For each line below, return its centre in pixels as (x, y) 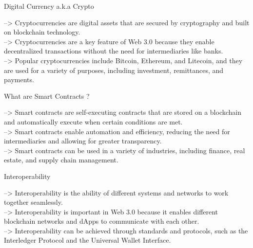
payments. (19, 80)
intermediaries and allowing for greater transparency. (83, 141)
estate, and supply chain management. (61, 160)
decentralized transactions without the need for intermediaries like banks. (114, 51)
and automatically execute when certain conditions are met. (93, 121)
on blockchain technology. (42, 32)
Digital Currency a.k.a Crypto (49, 6)
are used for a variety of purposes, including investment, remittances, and (114, 70)
